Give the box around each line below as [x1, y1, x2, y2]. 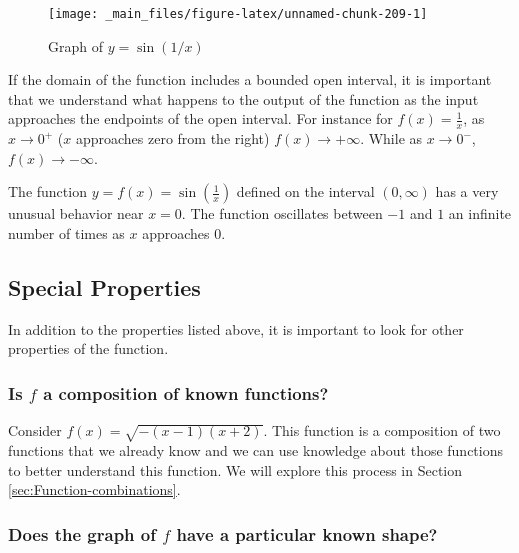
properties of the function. [8, 338, 169, 359]
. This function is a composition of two [263, 420, 501, 441]
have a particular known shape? [176, 521, 438, 546]
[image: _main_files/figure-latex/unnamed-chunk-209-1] [48, 7, 428, 21]
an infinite [448, 203, 512, 224]
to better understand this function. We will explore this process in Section [8, 459, 463, 480]
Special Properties [8, 272, 201, 303]
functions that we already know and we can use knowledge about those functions [8, 440, 504, 461]
